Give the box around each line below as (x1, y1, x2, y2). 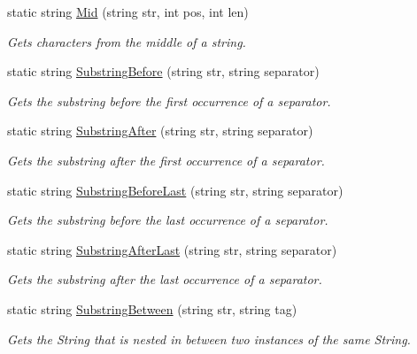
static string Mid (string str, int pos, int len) (7, 3, 249, 20)
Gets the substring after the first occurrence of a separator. (7, 150, 325, 169)
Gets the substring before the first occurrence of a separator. (7, 91, 331, 110)
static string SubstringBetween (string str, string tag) (7, 299, 297, 318)
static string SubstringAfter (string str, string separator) (7, 121, 313, 140)
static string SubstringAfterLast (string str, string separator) (7, 240, 337, 258)
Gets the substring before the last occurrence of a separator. (7, 211, 328, 229)
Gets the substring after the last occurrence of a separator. (7, 270, 322, 289)
